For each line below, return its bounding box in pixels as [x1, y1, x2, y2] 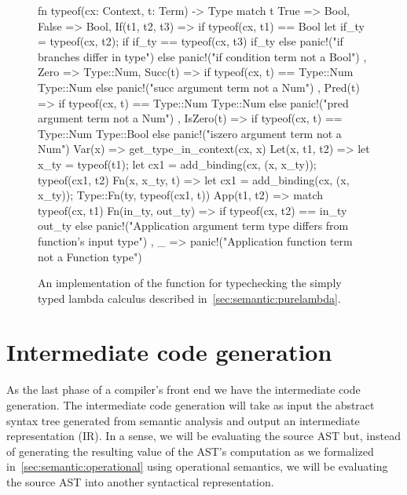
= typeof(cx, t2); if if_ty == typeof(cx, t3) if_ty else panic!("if [38, 33, 343, 49]
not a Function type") [38, 248, 142, 264]
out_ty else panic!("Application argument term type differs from [38, 217, 349, 234]
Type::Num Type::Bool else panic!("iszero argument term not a [38, 125, 342, 141]
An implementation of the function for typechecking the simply [38, 275, 342, 291]
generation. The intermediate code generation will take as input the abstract [6, 397, 375, 413]
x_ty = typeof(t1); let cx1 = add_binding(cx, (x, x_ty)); [38, 155, 317, 172]
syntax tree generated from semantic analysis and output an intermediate [6, 412, 360, 428]
